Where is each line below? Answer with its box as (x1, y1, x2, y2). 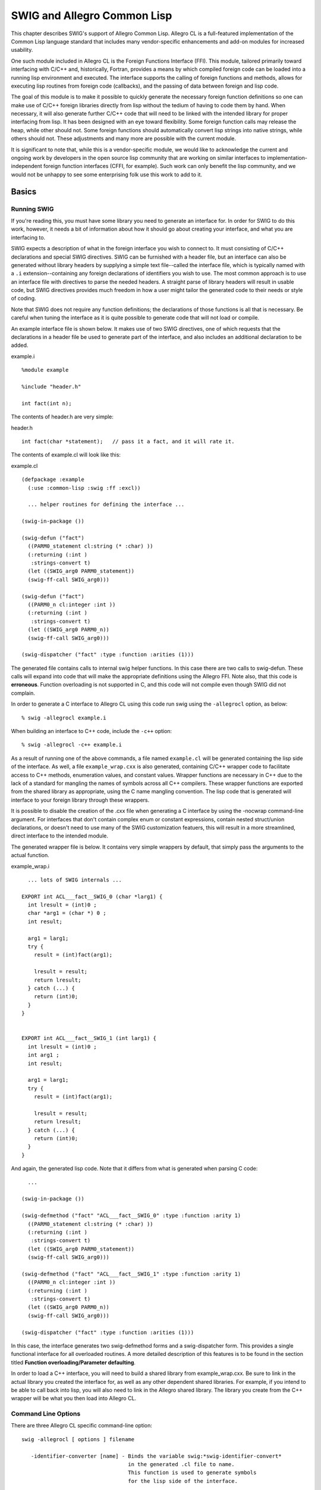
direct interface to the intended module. (11, 832, 108, 840)
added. (11, 342, 29, 349)
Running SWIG (11, 204, 54, 213)
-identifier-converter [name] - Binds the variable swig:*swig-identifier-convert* (30, 1452, 282, 1460)
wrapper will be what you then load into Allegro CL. (11, 1395, 137, 1402)
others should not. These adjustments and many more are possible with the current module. (11, 135, 237, 142)
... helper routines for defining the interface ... (27, 501, 185, 508)
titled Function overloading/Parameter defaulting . (11, 1359, 136, 1366)
